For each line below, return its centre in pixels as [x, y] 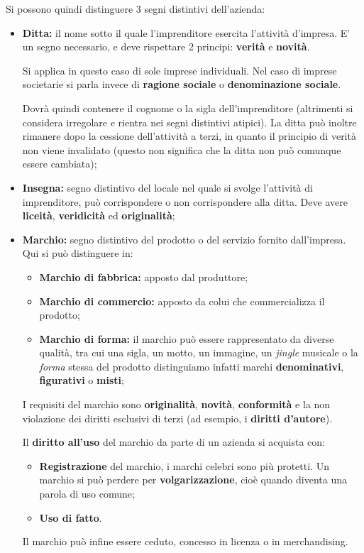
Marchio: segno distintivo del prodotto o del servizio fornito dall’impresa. [184, 239]
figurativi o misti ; [82, 380]
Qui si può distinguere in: [78, 253]
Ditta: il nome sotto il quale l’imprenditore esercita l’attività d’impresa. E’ [186, 32]
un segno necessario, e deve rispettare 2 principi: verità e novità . [166, 46]
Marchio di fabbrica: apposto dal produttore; [144, 276]
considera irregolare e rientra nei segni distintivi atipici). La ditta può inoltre [189, 122]
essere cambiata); [60, 164]
